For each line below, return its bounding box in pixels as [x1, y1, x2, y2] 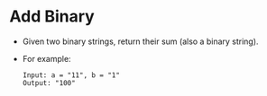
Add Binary [9, 6, 95, 27]
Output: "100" [22, 78, 76, 87]
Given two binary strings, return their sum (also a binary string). [22, 36, 259, 47]
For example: [22, 53, 71, 64]
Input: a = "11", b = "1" [22, 70, 120, 80]
